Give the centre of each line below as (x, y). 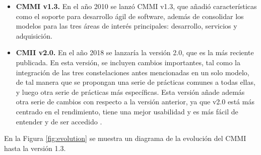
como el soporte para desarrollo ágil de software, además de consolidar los (130, 16)
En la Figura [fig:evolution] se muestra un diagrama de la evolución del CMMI (125, 138)
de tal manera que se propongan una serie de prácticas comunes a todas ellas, (136, 82)
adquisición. (34, 35)
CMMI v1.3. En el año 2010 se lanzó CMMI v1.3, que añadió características (136, 6)
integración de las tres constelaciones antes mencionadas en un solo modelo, (133, 72)
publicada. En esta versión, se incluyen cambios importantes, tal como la (128, 62)
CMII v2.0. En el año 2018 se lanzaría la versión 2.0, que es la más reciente (135, 52)
